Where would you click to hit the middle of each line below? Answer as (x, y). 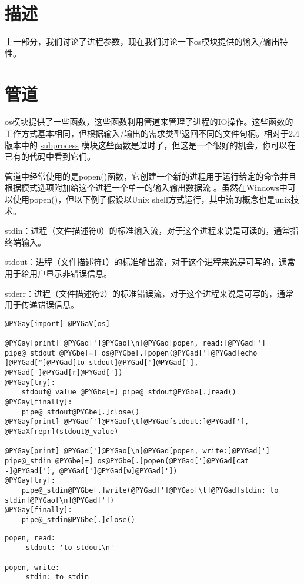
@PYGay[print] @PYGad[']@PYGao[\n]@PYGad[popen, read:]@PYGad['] (135, 344)
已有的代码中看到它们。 (50, 156)
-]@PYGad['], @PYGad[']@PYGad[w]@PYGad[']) (91, 471)
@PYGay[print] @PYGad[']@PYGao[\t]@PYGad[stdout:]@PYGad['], (127, 422)
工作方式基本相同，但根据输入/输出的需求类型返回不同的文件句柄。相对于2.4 (152, 133)
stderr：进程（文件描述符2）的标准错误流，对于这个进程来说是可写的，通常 (149, 293)
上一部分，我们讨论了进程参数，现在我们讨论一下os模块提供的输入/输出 (142, 42)
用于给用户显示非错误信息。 (58, 273)
